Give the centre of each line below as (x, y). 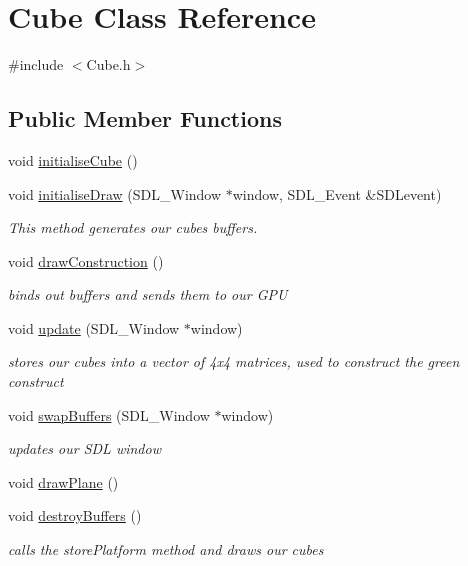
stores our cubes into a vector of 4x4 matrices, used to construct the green (234, 361)
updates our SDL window (84, 448)
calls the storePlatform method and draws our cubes (166, 549)
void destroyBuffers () (75, 515)
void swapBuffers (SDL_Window (109, 414)
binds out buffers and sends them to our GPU (148, 294)
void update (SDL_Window (94, 327)
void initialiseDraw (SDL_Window (115, 193)
